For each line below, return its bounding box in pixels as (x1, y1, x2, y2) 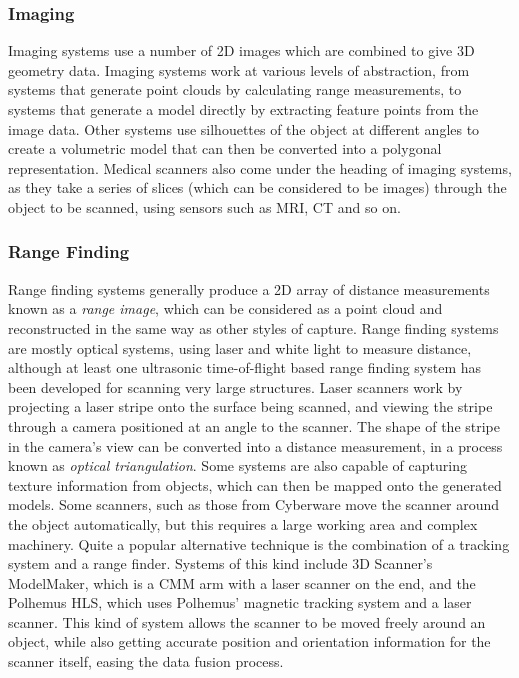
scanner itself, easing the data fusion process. (8, 651, 284, 672)
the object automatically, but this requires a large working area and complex (8, 513, 478, 534)
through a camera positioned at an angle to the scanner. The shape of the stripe (8, 415, 501, 436)
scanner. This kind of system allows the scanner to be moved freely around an (8, 611, 486, 632)
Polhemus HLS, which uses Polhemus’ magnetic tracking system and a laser (8, 592, 472, 613)
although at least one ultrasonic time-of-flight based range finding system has (8, 357, 482, 378)
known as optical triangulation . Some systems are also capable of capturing (8, 455, 467, 476)
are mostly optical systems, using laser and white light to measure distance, (8, 337, 472, 358)
